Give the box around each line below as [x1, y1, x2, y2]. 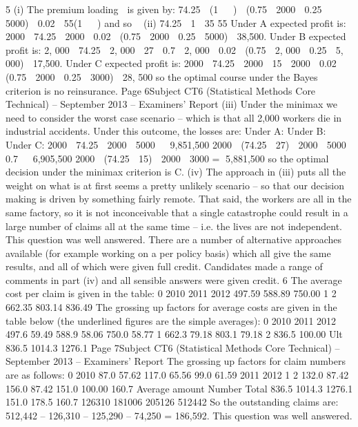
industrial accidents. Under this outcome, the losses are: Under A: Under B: [6, 124, 326, 138]
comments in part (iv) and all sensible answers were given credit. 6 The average [6, 272, 342, 287]
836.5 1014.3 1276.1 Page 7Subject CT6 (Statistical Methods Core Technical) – [6, 340, 340, 354]
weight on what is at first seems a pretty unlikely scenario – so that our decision [6, 178, 345, 192]
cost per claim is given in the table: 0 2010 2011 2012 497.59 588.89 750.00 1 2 [6, 286, 337, 301]
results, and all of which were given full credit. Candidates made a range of [6, 259, 323, 274]
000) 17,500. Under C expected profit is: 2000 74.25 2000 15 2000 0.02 [6, 56, 337, 70]
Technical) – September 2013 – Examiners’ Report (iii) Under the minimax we [6, 97, 337, 111]
